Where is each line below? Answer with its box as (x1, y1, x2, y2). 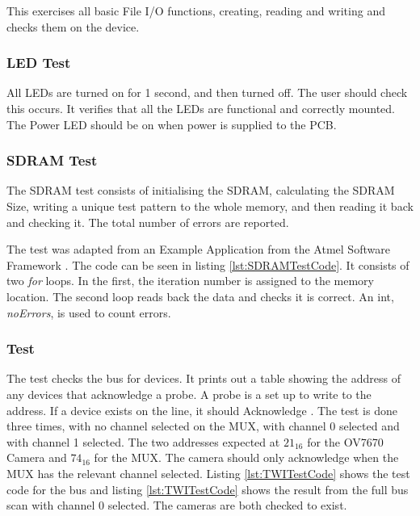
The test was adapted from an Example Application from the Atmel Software (6, 241, 390, 258)
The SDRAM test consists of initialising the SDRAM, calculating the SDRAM (6, 182, 395, 199)
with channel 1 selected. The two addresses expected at (6, 433, 280, 450)
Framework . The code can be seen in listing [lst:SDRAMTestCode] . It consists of (6, 256, 409, 273)
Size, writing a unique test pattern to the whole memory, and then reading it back (6, 198, 414, 214)
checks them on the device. (6, 18, 140, 35)
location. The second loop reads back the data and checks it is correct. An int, (6, 287, 394, 304)
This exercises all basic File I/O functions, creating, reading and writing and (6, 2, 385, 19)
